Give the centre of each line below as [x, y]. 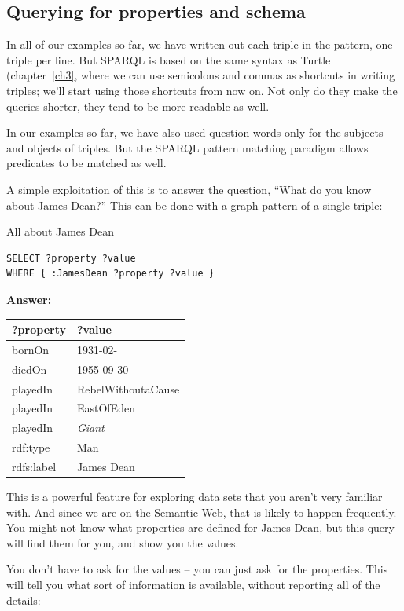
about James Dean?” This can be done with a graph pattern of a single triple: [195, 205]
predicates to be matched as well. [86, 163]
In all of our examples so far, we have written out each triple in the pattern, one [200, 44]
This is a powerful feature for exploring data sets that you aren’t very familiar [195, 497]
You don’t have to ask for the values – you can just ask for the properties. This [197, 569]
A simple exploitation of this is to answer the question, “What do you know [189, 189]
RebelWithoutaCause [128, 388]
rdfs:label [34, 466]
